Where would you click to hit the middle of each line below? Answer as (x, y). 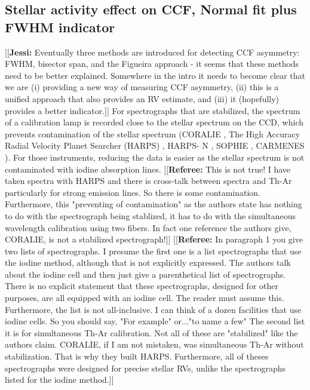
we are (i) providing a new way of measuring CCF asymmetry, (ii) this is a (142, 87)
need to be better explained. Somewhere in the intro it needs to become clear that (155, 75)
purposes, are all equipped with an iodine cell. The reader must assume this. (145, 298)
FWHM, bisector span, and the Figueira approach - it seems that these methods (152, 64)
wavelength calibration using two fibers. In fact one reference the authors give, (148, 227)
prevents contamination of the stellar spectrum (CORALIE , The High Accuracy (153, 133)
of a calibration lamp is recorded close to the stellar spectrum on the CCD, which (154, 122)
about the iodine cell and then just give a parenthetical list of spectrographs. (145, 274)
